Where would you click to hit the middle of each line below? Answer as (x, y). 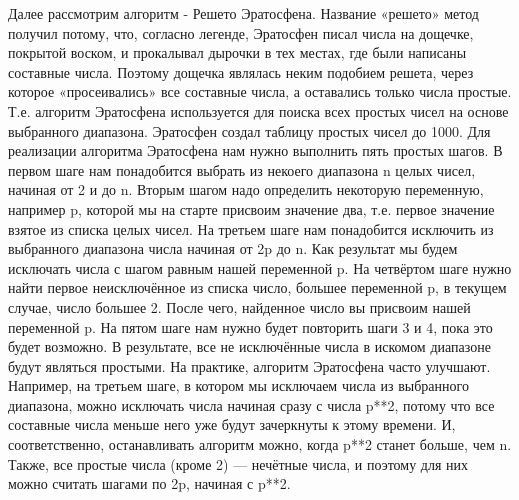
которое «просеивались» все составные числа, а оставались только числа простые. (260, 91)
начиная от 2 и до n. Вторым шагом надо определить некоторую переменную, (246, 189)
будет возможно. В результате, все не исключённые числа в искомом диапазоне (249, 346)
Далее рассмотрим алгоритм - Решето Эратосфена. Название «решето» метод (243, 13)
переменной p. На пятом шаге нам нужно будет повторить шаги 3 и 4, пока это (250, 326)
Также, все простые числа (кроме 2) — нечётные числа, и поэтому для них (238, 463)
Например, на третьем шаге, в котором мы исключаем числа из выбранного (238, 385)
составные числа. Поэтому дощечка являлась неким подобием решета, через (241, 71)
